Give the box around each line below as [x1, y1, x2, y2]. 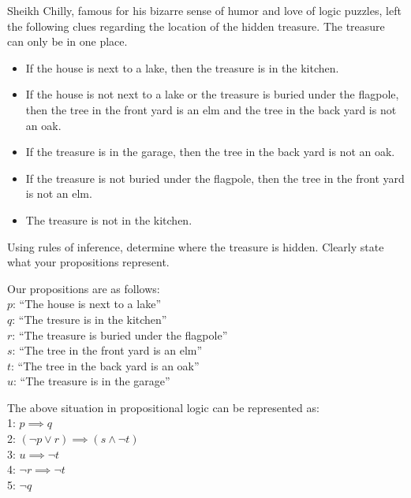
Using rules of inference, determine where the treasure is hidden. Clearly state [7, 238, 384, 255]
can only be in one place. [7, 33, 128, 50]
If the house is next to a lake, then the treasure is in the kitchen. [25, 59, 339, 76]
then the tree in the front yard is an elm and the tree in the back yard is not [25, 101, 397, 117]
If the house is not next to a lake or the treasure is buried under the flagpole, [25, 86, 399, 102]
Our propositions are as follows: [7, 280, 160, 296]
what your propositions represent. [7, 254, 170, 270]
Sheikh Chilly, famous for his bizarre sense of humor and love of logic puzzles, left [7, 2, 402, 18]
